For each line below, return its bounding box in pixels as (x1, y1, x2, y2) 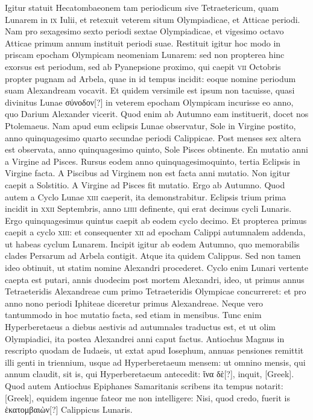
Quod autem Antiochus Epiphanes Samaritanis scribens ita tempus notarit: (5, 380, 283, 392)
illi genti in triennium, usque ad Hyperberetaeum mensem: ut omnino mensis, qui (5, 355, 306, 368)
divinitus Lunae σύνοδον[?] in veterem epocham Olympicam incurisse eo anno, (5, 95, 294, 108)
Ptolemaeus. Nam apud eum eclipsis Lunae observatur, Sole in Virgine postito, (5, 119, 296, 132)
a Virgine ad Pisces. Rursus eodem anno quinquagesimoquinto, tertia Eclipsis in (5, 154, 300, 167)
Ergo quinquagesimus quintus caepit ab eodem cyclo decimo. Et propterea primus (5, 214, 307, 226)
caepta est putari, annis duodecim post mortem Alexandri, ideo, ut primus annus (5, 273, 305, 285)
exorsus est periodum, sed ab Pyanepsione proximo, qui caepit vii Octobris (5, 60, 281, 72)
